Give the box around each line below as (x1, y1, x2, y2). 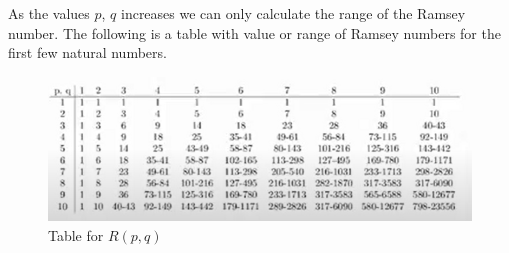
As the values (8, 3, 90, 23)
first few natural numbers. (8, 42, 167, 63)
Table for (48, 224, 104, 245)
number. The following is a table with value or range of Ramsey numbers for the (8, 22, 501, 43)
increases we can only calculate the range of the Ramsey (120, 3, 466, 23)
